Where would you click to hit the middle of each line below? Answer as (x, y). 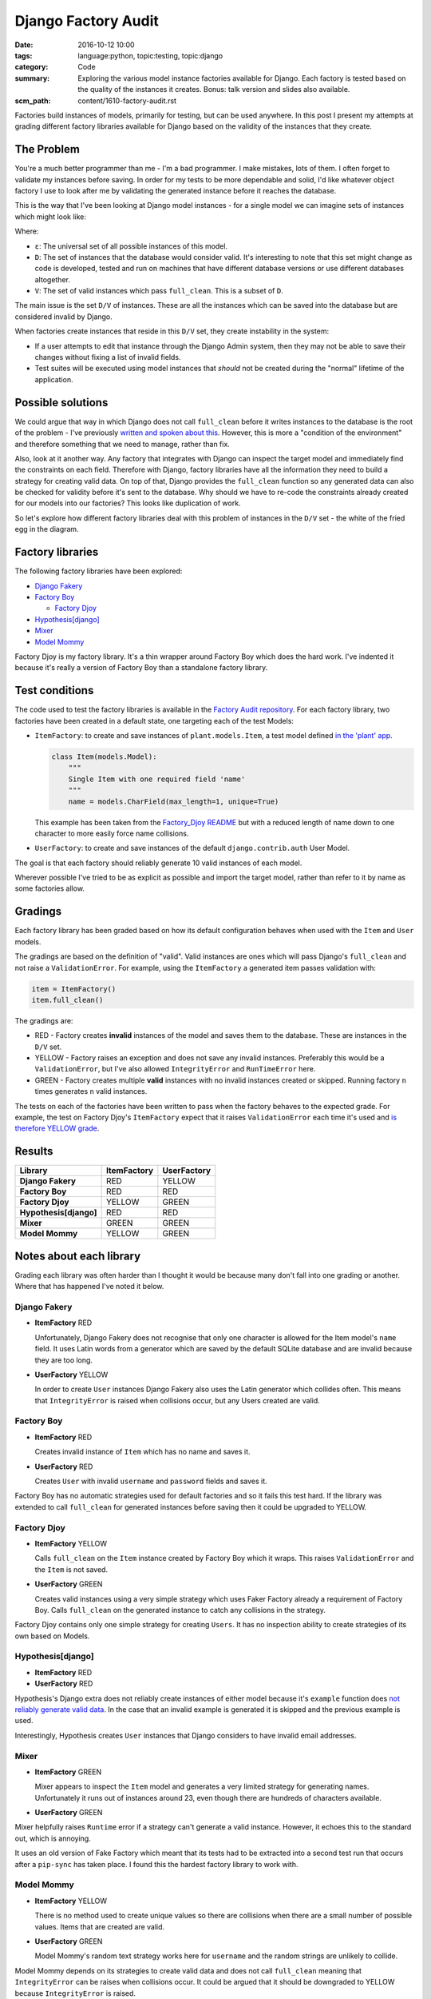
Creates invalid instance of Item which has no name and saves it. (142, 1452)
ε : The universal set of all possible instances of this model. (131, 246)
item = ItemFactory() (74, 989)
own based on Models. (52, 1636)
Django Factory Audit (87, 21)
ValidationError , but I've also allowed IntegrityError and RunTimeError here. (175, 1069)
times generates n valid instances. (91, 1091)
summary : (32, 78)
